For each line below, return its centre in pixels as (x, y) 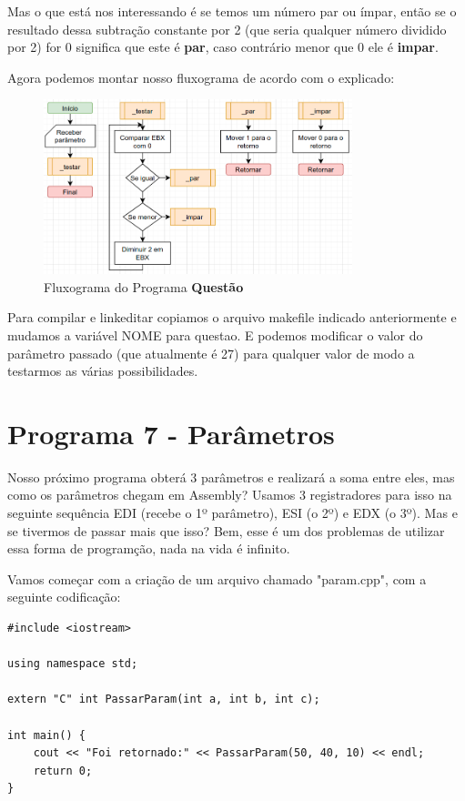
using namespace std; (73, 664)
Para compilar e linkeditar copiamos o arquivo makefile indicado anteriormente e (232, 317)
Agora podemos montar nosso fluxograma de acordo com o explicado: (201, 77)
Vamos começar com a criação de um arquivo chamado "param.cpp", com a (217, 578)
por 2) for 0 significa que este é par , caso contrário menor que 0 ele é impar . (223, 47)
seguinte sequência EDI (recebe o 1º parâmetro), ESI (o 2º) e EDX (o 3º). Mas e (232, 513)
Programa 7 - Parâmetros (171, 433)
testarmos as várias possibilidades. (103, 371)
